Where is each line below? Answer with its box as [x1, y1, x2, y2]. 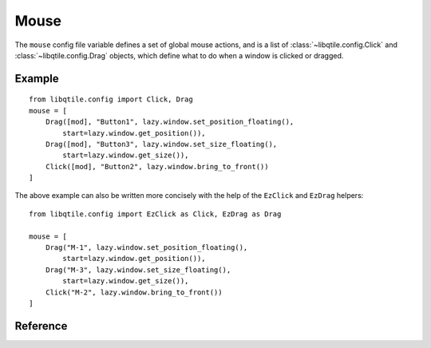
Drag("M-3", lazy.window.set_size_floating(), [45, 265, 231, 275]
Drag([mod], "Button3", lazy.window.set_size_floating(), [45, 140, 278, 148]
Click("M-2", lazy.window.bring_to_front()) [45, 287, 223, 297]
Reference [14, 319, 68, 333]
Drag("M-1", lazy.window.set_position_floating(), [45, 243, 248, 252]
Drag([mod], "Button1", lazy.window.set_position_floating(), [45, 117, 295, 127]
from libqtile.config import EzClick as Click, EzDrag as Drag [29, 209, 282, 219]
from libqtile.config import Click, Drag [29, 95, 193, 104]
